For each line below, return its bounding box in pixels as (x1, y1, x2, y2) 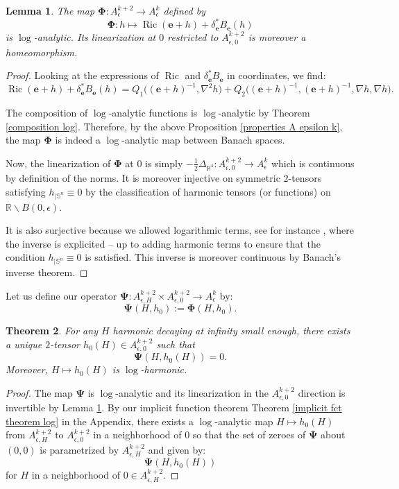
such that (156, 336, 195, 351)
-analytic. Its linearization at (33, 30, 156, 44)
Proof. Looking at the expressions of (6, 68, 159, 83)
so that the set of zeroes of (192, 427, 306, 442)
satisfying (6, 184, 46, 198)
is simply (145, 155, 183, 170)
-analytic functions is (108, 105, 198, 119)
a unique (6, 336, 42, 351)
